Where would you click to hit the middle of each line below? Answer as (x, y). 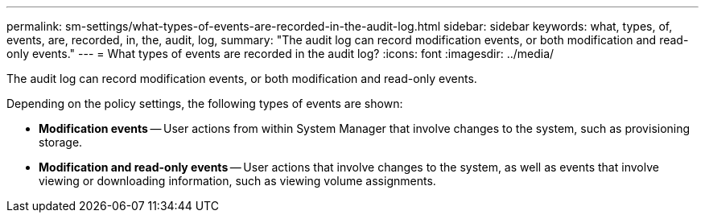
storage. (61, 142)
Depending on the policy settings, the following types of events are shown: (205, 103)
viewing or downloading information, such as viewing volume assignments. (237, 181)
